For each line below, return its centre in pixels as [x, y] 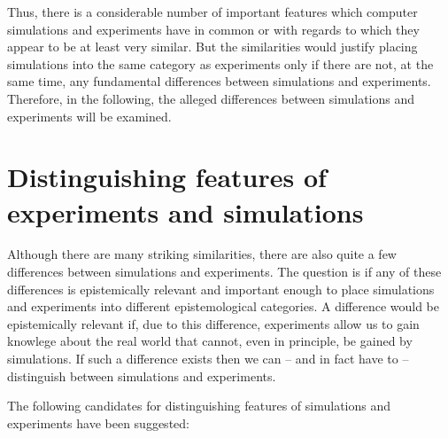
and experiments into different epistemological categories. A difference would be [224, 306]
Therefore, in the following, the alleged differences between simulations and [211, 98]
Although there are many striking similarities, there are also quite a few [202, 254]
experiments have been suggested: [98, 422]
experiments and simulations [185, 211]
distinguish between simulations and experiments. [142, 375]
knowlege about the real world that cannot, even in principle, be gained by [210, 341]
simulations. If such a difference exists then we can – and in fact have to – [208, 359]
